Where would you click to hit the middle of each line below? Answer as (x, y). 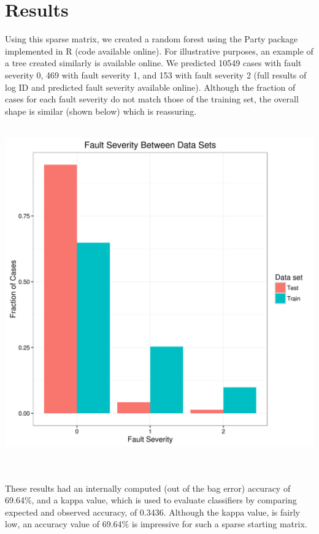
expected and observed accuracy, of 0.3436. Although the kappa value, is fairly (152, 512)
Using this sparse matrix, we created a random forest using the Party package (152, 39)
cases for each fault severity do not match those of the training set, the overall (152, 99)
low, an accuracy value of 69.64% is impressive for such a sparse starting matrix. (156, 524)
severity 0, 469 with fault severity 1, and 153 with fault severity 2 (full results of (156, 74)
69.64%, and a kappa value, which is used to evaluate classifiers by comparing (151, 500)
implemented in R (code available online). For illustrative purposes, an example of (159, 51)
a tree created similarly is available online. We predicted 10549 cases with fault (153, 63)
